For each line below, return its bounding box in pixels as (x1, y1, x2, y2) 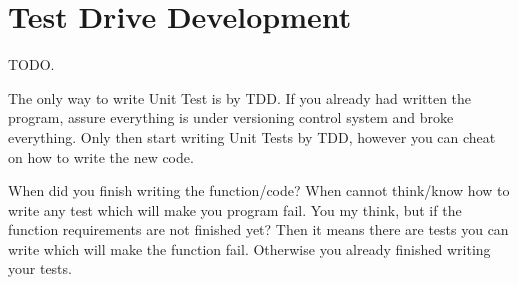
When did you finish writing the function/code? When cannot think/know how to (8, 180, 510, 201)
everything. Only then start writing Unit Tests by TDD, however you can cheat (8, 126, 496, 147)
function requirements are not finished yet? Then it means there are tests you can (8, 219, 509, 240)
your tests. (8, 258, 72, 279)
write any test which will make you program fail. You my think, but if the (8, 199, 462, 220)
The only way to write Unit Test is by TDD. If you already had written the (8, 87, 472, 108)
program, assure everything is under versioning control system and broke (8, 107, 454, 128)
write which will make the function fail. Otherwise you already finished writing (8, 238, 491, 259)
